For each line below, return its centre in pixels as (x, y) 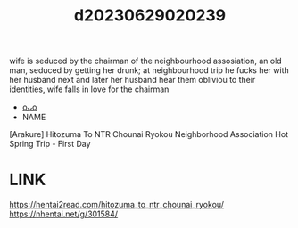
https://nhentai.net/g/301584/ (64, 214)
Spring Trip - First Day (50, 144)
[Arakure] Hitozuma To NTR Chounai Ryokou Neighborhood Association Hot (149, 134)
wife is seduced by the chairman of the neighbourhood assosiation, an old (146, 61)
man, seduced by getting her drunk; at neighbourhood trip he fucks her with (149, 70)
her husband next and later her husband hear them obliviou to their (132, 80)
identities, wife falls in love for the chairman (89, 89)
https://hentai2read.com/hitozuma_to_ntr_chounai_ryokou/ (117, 205)
